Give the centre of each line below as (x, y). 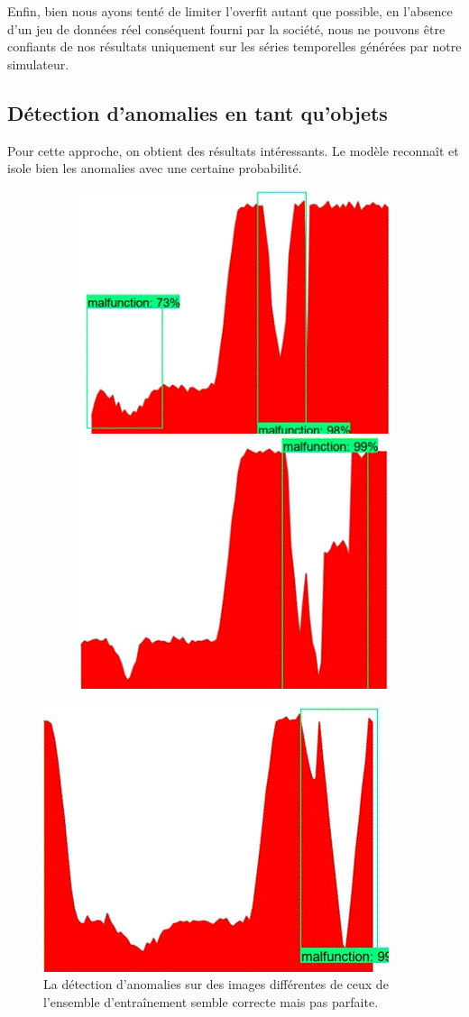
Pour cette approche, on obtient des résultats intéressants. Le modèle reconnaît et (233, 150)
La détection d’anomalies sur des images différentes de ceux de (216, 984)
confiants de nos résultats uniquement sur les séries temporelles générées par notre (234, 46)
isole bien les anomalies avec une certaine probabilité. (155, 168)
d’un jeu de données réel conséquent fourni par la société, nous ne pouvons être (226, 28)
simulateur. (38, 64)
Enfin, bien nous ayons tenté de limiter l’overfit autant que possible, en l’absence (230, 11)
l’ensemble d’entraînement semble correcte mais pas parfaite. (211, 1002)
